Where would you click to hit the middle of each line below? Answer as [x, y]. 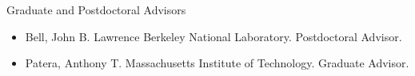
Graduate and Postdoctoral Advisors [96, 9]
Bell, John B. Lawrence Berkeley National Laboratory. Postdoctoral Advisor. [213, 36]
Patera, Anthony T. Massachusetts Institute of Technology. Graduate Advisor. [217, 63]
